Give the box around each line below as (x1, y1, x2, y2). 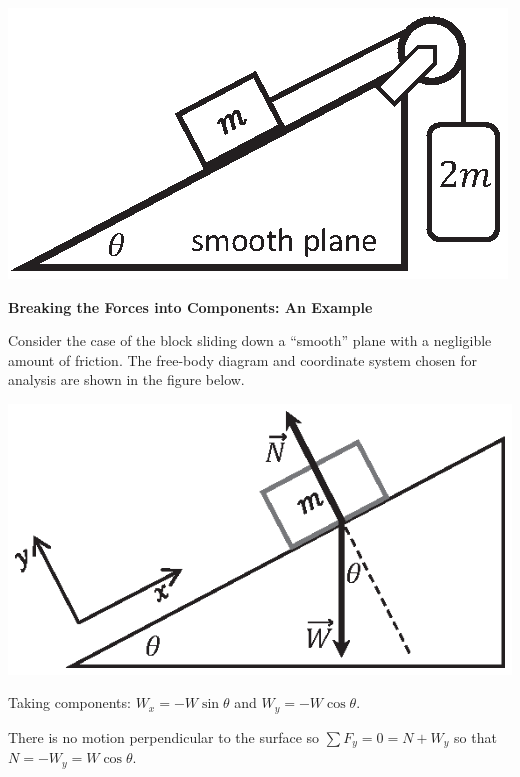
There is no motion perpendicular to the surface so (8, 726, 320, 747)
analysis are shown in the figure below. (8, 369, 245, 390)
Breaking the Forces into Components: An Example (8, 296, 373, 317)
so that (454, 726, 497, 747)
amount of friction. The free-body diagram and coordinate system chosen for (8, 349, 478, 370)
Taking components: (8, 692, 131, 713)
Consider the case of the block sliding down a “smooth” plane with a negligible (8, 330, 492, 351)
